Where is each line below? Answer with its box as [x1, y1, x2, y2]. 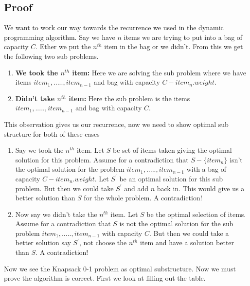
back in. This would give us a [157, 183, 245, 193]
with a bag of [186, 164, 226, 174]
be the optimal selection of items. [146, 209, 246, 219]
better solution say [15, 237, 71, 248]
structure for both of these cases [4, 128, 100, 139]
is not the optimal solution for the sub [119, 218, 233, 229]
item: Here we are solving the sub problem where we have [72, 67, 247, 77]
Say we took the [15, 145, 64, 155]
